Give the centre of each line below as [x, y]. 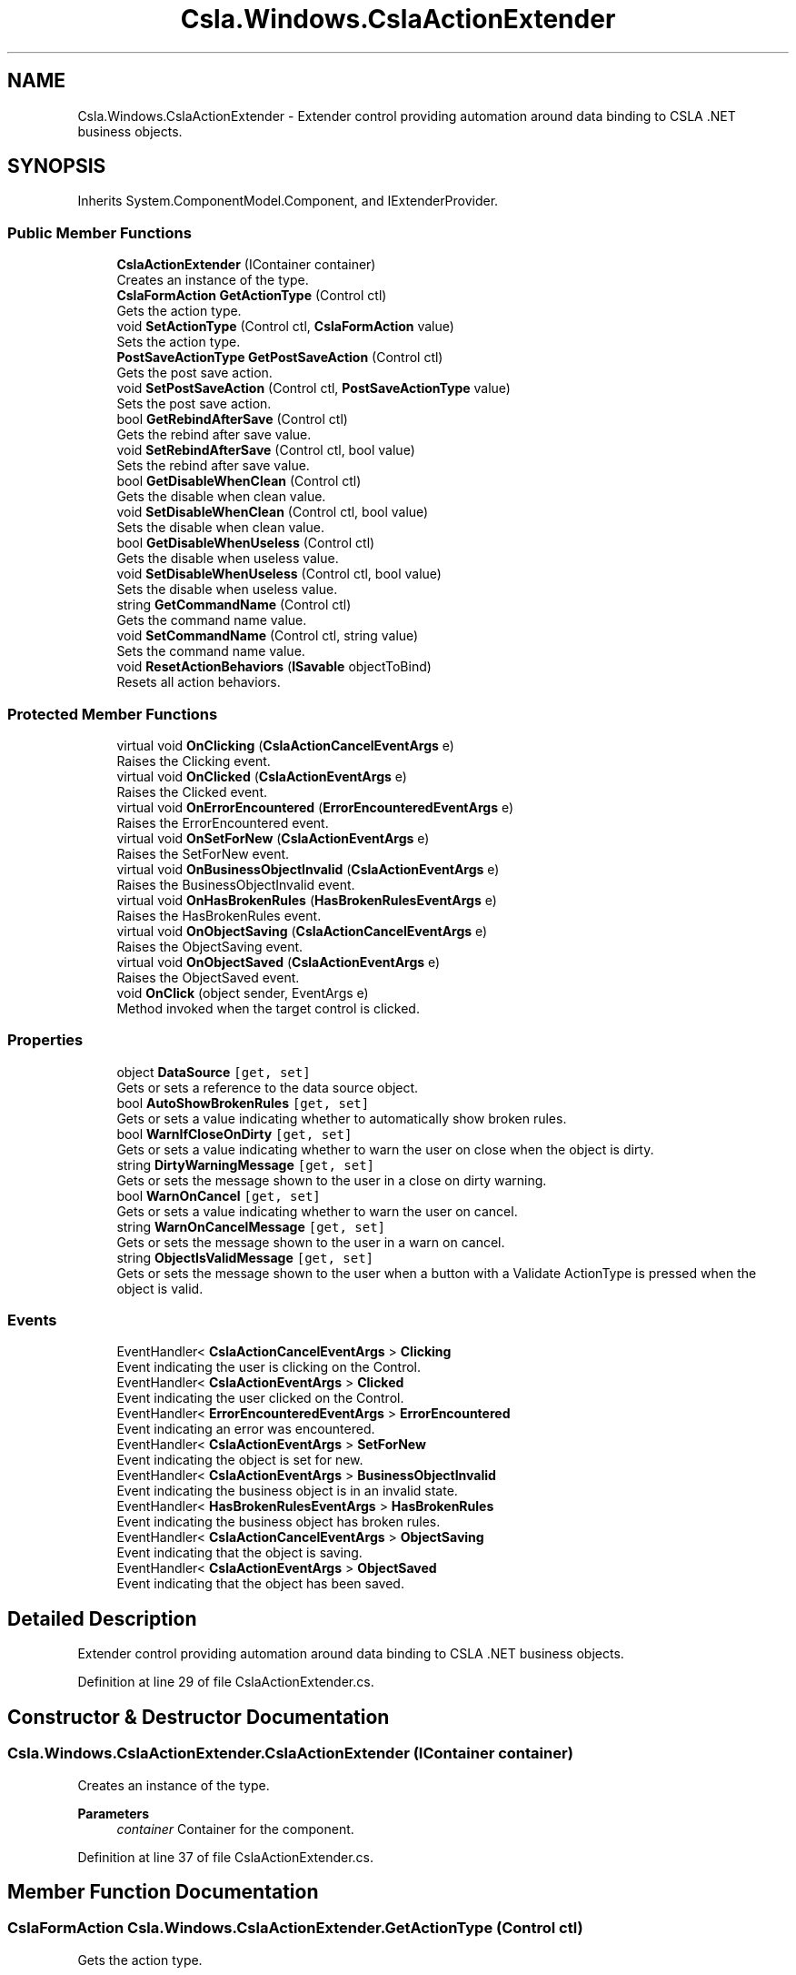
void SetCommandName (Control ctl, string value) [268, 636]
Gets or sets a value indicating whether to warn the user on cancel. [317, 1211]
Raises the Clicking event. [194, 761]
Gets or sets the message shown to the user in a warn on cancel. [311, 1242]
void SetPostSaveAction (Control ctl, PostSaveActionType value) [313, 388]
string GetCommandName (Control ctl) [234, 605]
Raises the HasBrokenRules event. [219, 915]
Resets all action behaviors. [199, 682]
